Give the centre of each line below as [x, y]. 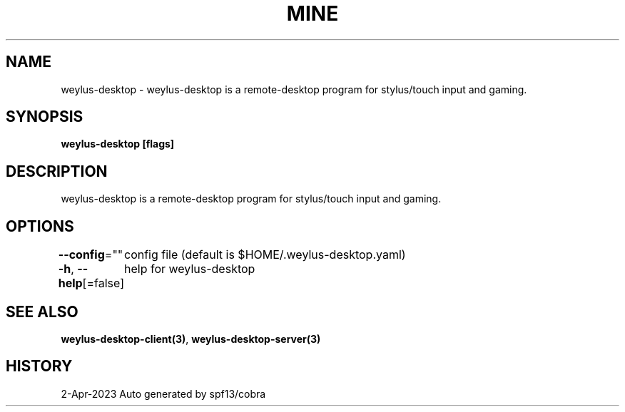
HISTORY [39, 366]
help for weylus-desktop [190, 269]
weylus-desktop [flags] [118, 144]
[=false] [103, 283]
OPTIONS [40, 226]
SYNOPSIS [45, 117]
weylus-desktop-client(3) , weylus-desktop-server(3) [191, 339]
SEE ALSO [42, 311]
